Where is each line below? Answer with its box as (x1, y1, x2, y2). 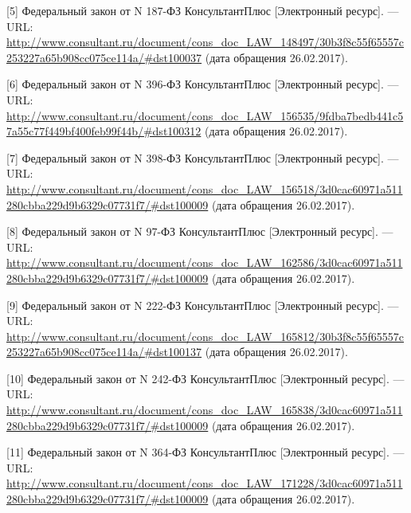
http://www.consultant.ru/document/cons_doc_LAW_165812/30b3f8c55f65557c (6, 327, 404, 344)
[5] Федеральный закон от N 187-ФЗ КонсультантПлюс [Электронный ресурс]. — (6, 2, 399, 18)
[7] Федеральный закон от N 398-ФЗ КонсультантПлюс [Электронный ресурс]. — (6, 149, 399, 166)
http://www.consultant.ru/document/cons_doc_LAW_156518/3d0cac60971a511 (6, 180, 403, 197)
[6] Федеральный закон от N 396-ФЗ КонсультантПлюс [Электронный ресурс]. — (6, 76, 399, 92)
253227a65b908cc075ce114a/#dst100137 (6, 343, 202, 360)
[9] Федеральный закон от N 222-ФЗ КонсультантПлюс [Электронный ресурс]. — (6, 296, 399, 313)
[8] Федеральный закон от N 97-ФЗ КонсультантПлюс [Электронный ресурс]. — (6, 223, 393, 240)
